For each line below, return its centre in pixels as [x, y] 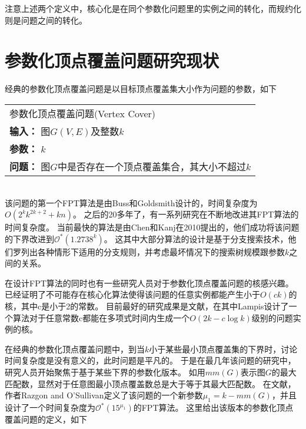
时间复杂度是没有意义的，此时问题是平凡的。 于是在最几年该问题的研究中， [150, 360]
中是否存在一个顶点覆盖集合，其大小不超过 [152, 166]
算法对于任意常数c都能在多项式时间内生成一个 [101, 317]
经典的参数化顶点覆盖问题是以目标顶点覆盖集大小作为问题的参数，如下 [141, 89]
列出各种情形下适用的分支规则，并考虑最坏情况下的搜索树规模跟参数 [153, 251]
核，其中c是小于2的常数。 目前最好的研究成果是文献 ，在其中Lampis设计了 [147, 306]
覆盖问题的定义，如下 [46, 419]
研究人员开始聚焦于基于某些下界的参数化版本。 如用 [105, 372]
